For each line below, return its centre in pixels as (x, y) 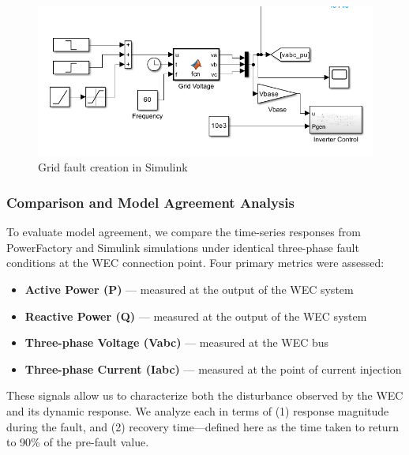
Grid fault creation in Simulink (113, 167)
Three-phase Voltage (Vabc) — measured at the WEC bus (177, 342)
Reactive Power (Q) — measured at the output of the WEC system (196, 316)
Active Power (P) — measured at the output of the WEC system (189, 289)
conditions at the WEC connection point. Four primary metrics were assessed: (195, 263)
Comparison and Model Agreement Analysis (150, 202)
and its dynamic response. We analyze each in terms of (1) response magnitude (198, 410)
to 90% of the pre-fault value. (78, 442)
